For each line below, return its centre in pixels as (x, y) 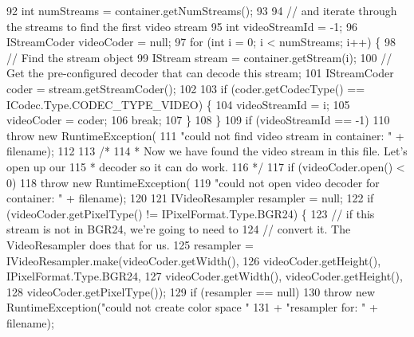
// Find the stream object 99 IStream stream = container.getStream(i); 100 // (199, 57)
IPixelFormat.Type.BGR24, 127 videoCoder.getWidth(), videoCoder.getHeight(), (205, 276)
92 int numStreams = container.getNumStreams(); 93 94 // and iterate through (202, 10)
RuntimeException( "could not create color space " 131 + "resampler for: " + (192, 307)
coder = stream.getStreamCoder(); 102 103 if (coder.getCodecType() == (186, 88)
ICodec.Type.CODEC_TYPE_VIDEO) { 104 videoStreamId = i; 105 (178, 104)
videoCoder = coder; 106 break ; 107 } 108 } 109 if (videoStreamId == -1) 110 (198, 120)
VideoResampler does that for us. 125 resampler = (130, 244)
